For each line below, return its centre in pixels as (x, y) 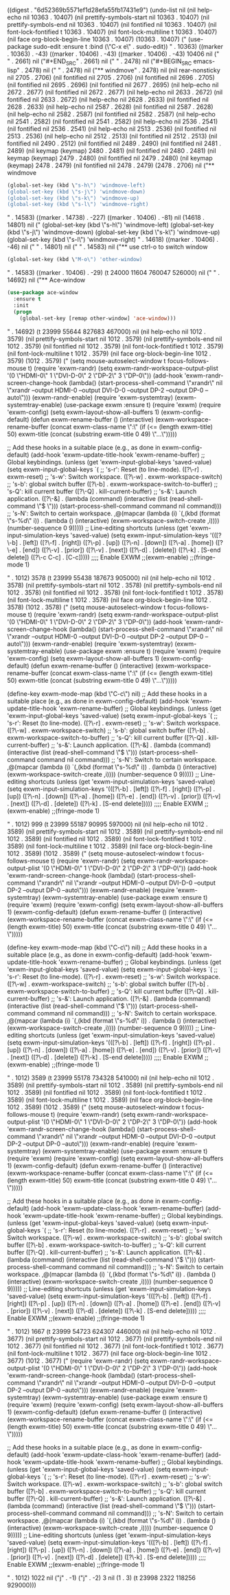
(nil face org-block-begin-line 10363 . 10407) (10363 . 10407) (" (97, 39)
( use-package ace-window (43, 293)
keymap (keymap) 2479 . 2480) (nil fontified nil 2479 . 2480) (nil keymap (110, 158)
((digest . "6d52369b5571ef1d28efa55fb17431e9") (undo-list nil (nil (102, 10)
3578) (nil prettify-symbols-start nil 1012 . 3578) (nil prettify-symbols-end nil (115, 585)
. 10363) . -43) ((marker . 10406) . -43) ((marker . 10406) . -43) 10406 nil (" (113, 54)
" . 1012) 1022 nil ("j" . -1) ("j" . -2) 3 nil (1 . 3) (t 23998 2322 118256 (101, 1578)
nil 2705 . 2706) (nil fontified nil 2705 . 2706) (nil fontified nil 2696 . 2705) (111, 77)
